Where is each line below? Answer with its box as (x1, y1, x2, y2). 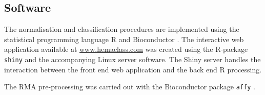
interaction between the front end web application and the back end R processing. (4, 64, 262, 74)
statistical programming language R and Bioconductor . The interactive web (4, 33, 244, 44)
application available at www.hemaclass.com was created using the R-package (4, 44, 248, 54)
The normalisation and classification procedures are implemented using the (4, 24, 239, 34)
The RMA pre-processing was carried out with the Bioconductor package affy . (4, 81, 255, 92)
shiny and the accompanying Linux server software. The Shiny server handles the (4, 53, 261, 64)
